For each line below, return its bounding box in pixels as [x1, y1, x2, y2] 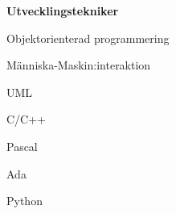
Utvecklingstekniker [6, 2, 119, 19]
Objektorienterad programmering [6, 29, 170, 46]
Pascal [6, 137, 38, 154]
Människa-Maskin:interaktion [6, 57, 151, 73]
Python [6, 192, 43, 209]
